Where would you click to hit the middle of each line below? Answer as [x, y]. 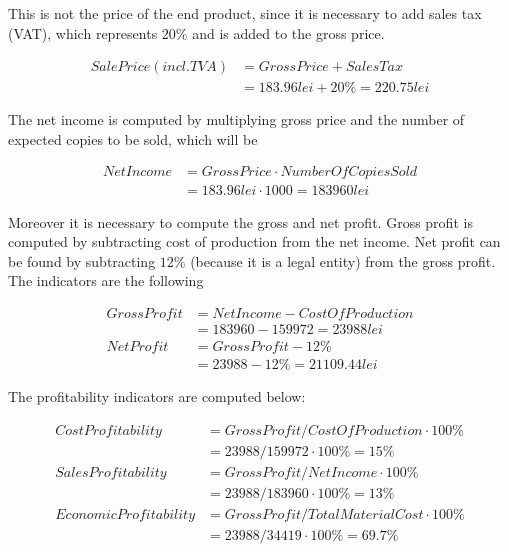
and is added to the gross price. [288, 32]
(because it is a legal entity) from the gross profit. [343, 260]
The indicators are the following [106, 280]
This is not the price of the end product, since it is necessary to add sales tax [245, 13]
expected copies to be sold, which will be [133, 138]
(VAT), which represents [83, 32]
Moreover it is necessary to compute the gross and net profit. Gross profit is [240, 221]
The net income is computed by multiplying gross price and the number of [236, 119]
